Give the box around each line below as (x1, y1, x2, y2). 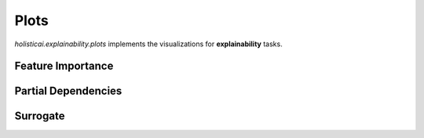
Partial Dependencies (14, 85, 122, 98)
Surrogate (14, 110, 65, 123)
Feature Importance (14, 60, 114, 73)
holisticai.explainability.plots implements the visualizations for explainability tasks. (14, 39, 283, 49)
